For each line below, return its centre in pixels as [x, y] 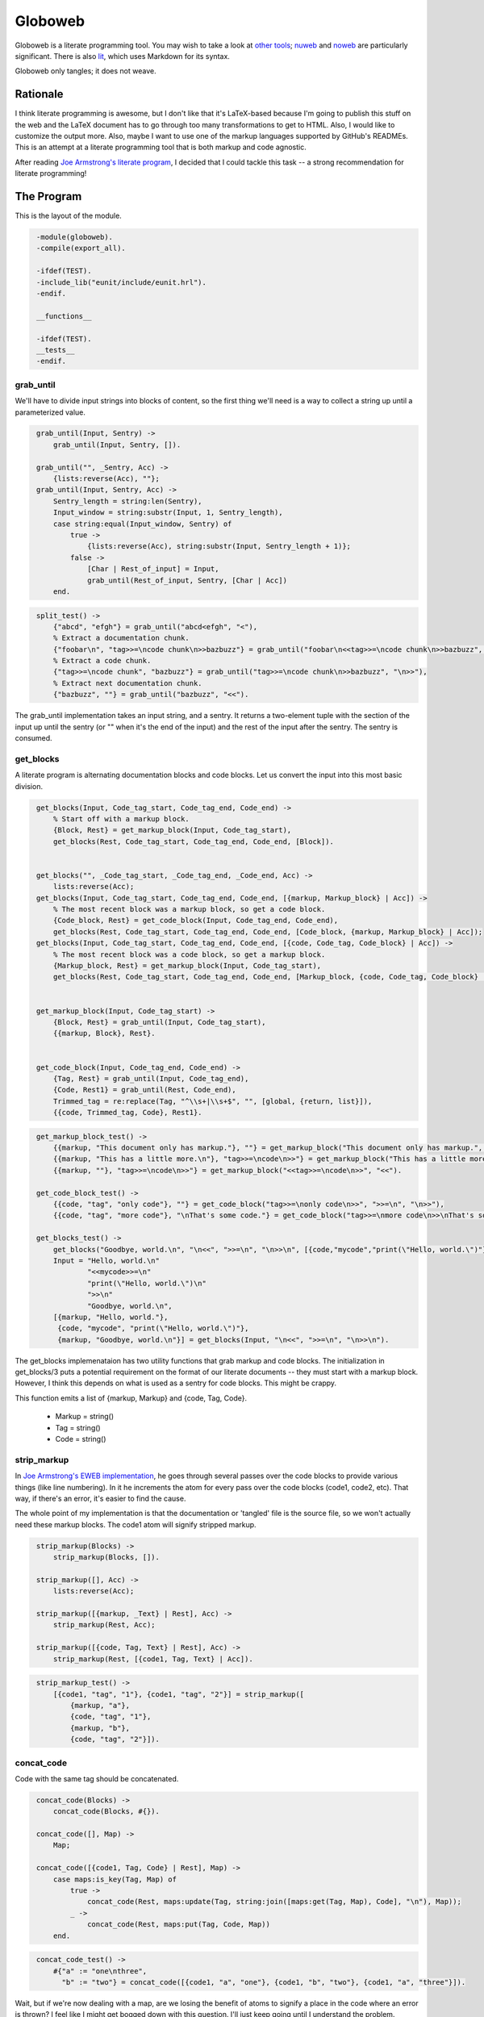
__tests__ [56, 350]
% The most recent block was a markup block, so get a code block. [189, 909]
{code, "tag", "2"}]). [115, 1739]
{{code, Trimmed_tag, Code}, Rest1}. [127, 1113]
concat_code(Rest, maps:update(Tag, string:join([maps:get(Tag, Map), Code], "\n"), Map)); [274, 1902]
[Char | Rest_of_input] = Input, [153, 569]
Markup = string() [85, 1417]
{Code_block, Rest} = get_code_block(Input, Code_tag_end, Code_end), [196, 921]
